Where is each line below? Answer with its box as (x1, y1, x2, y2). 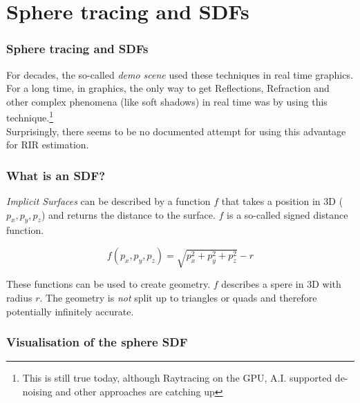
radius (6, 290, 32, 304)
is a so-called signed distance (227, 207, 348, 222)
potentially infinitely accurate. (6, 304, 134, 318)
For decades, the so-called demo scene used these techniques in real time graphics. (6, 67, 353, 81)
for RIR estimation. (6, 137, 89, 152)
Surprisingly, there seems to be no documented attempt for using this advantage (6, 124, 346, 138)
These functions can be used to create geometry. (6, 277, 211, 291)
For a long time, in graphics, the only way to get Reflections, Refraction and (6, 81, 330, 95)
